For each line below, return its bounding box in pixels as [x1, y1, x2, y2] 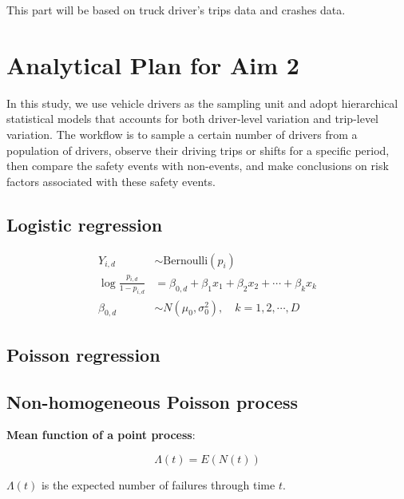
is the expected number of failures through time [41, 477, 275, 493]
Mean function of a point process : [6, 426, 196, 443]
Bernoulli [163, 255, 208, 267]
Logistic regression [6, 212, 163, 236]
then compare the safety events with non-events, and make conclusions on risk [6, 157, 389, 174]
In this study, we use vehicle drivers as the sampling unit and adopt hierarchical [6, 94, 398, 111]
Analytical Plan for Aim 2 [6, 48, 299, 81]
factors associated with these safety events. [6, 172, 216, 189]
